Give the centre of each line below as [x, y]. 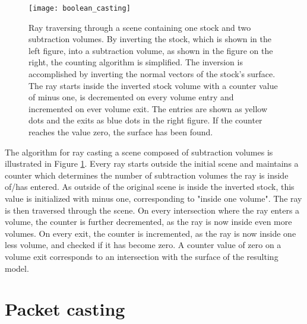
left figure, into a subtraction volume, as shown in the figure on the [151, 50]
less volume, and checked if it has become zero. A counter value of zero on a [143, 245]
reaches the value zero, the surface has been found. [121, 132]
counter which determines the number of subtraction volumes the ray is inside [147, 175]
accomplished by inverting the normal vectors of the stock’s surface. [152, 74]
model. [17, 268]
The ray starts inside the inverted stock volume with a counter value [153, 85]
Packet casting [65, 309]
